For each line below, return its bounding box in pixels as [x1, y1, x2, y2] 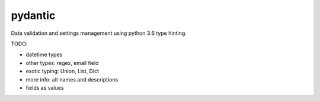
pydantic [11, 9, 56, 22]
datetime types [25, 51, 63, 58]
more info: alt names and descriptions [25, 76, 119, 83]
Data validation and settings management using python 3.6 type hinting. [11, 30, 187, 37]
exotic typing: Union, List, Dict [25, 68, 100, 75]
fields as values [25, 84, 65, 91]
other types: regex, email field [25, 59, 99, 66]
